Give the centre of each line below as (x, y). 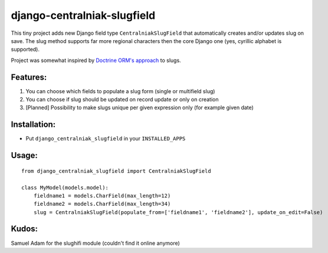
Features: (29, 77)
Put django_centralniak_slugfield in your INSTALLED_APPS (106, 139)
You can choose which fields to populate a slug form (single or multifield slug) (120, 91)
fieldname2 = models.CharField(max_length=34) (102, 204)
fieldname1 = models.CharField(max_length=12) (102, 195)
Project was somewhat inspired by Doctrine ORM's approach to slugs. (96, 60)
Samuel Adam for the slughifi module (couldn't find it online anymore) (95, 243)
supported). (25, 50)
